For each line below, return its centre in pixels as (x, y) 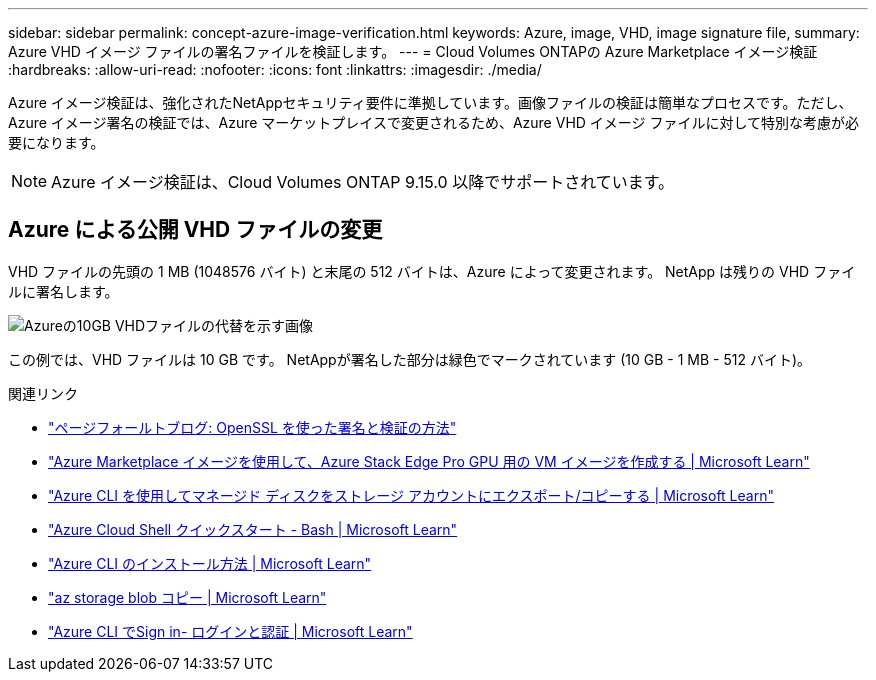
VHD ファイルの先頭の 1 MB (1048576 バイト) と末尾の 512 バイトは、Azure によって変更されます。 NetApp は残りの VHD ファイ (432, 271)
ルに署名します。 (63, 291)
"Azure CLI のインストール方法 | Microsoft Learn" (210, 563)
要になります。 (56, 142)
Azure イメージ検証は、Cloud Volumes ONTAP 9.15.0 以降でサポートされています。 (363, 182)
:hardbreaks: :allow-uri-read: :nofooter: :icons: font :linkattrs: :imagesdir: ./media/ (275, 69)
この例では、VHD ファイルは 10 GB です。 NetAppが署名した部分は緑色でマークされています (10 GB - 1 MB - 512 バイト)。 (410, 359)
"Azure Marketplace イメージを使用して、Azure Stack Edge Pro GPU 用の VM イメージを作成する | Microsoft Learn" (429, 461)
